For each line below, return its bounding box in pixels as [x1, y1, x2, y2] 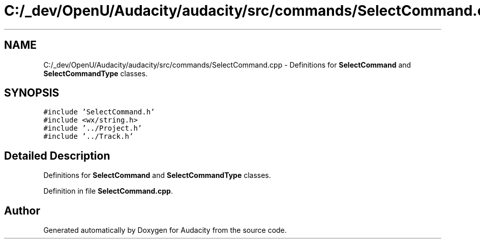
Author [4, 204, 40, 217]
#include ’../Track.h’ [43, 132, 134, 141]
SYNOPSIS [4, 86, 59, 100]
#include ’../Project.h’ [43, 124, 142, 133]
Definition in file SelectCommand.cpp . [43, 187, 173, 196]
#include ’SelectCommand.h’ [43, 108, 155, 116]
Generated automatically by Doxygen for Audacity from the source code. [43, 226, 287, 235]
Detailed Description [4, 149, 110, 162]
